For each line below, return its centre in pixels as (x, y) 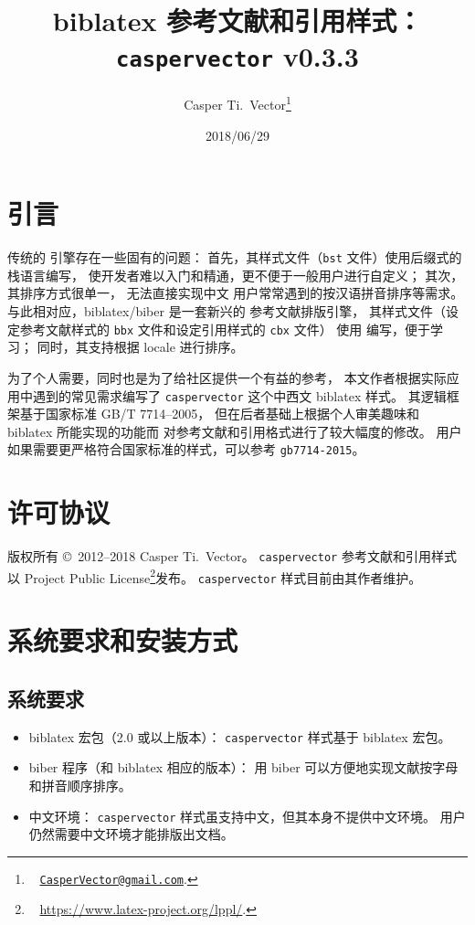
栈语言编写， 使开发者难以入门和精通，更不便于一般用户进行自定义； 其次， (236, 275)
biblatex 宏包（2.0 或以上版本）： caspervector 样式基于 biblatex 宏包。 (240, 736)
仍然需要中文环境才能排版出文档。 (131, 834)
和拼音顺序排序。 (80, 785)
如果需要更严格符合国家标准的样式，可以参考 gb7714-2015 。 (186, 449)
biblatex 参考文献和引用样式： (237, 21)
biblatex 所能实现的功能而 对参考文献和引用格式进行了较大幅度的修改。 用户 (235, 431)
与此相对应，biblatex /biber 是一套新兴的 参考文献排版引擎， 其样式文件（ (227, 311)
